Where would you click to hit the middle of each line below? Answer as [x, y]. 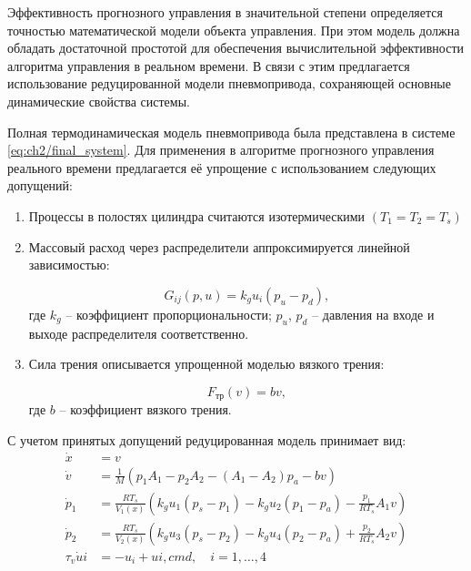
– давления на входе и [373, 314]
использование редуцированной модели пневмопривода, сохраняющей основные [229, 83]
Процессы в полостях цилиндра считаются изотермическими [197, 215]
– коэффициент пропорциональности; [169, 314]
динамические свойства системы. [99, 101]
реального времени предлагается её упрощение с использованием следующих [222, 167]
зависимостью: [69, 265]
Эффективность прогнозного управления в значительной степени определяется [225, 12]
